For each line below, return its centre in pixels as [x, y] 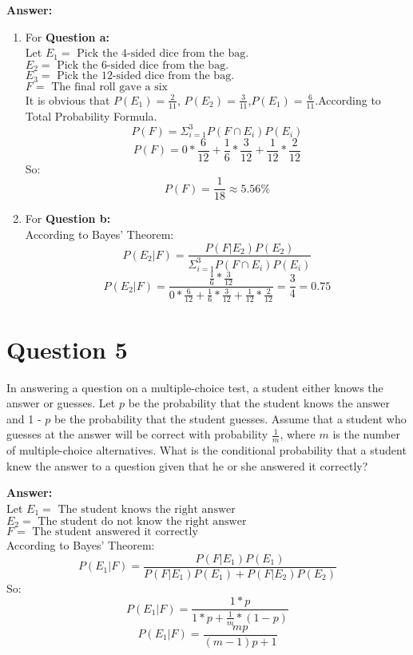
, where [298, 434]
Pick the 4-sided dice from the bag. [163, 54]
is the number [366, 434]
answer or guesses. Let [61, 403]
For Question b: [68, 218]
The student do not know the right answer [142, 521]
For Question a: [68, 36]
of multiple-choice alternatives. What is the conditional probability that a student [206, 450]
